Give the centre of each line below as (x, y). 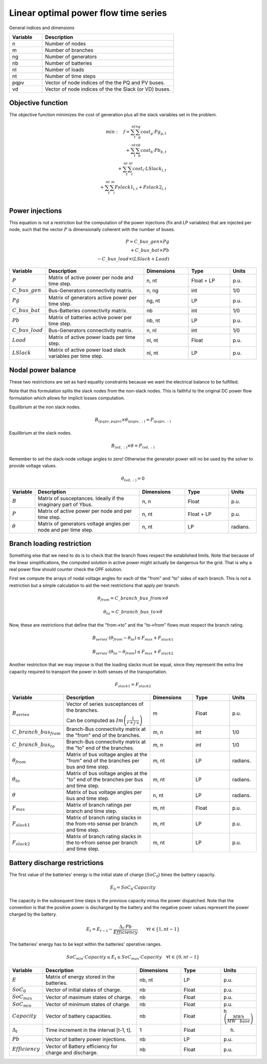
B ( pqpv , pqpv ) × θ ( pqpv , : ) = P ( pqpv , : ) (133, 421)
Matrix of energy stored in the (80, 976)
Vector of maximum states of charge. (89, 997)
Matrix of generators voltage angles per (84, 524)
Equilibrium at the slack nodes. (40, 433)
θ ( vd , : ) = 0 (133, 479)
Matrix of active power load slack (87, 350)
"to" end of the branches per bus (105, 779)
